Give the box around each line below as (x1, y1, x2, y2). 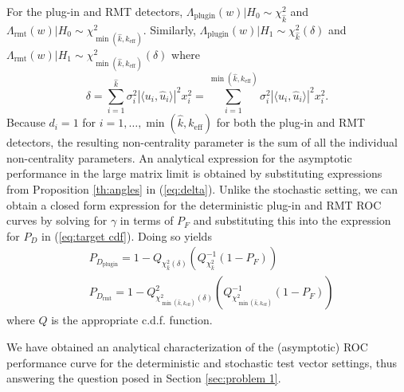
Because (6, 114, 45, 131)
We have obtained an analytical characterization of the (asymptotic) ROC (6, 338, 368, 355)
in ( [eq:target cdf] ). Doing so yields (41, 227, 212, 244)
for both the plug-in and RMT (216, 114, 366, 131)
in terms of (120, 212, 174, 229)
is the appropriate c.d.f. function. (51, 312, 213, 328)
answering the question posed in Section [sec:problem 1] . (6, 370, 281, 386)
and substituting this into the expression (193, 212, 391, 229)
